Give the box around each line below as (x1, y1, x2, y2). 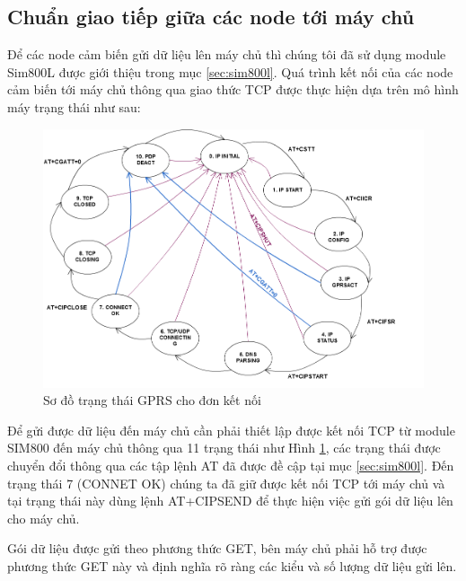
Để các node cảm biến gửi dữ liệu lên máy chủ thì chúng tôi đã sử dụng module (7, 45, 446, 64)
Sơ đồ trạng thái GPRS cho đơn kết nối (43, 391, 261, 409)
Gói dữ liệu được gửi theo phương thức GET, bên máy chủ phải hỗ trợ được (7, 539, 427, 558)
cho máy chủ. (7, 508, 80, 527)
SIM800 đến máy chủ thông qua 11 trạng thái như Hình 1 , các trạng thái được (7, 438, 441, 457)
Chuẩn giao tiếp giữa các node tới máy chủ (7, 3, 415, 31)
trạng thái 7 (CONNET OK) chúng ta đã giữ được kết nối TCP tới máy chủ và (7, 473, 445, 492)
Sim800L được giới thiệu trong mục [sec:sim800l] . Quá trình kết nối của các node (7, 62, 453, 81)
